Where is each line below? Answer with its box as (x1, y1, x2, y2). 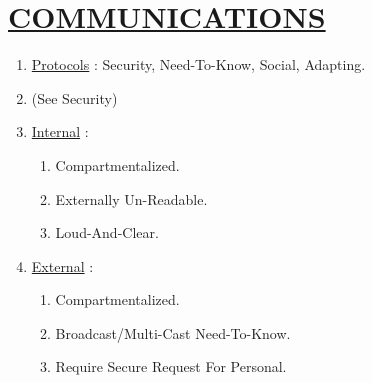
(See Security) (31, 87, 118, 108)
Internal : (31, 121, 89, 142)
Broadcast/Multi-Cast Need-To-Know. (55, 322, 291, 343)
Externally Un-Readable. (55, 188, 208, 209)
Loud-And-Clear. (55, 222, 159, 243)
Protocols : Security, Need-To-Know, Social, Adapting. (31, 54, 366, 75)
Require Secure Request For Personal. (55, 356, 287, 377)
